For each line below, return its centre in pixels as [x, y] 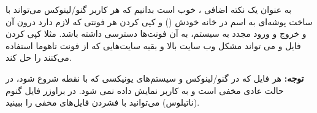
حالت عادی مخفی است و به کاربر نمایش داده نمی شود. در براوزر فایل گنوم [145, 90]
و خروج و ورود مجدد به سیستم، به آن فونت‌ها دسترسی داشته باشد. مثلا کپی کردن [156, 33]
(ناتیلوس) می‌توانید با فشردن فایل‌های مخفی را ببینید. [103, 102]
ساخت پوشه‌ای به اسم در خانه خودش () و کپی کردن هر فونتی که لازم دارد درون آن [159, 21]
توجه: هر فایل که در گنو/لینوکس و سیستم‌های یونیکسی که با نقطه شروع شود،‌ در [155, 78]
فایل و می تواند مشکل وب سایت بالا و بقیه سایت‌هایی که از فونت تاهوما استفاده [153, 45]
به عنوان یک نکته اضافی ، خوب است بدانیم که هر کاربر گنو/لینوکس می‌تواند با [149, 9]
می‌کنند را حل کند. [39, 57]
